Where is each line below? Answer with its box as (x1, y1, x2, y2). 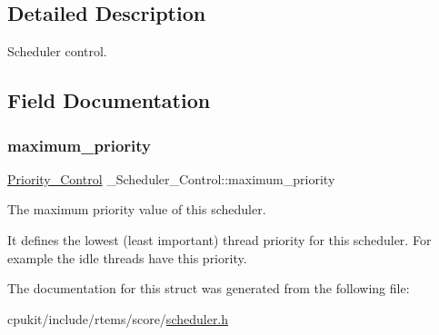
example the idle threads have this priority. (7, 248, 247, 267)
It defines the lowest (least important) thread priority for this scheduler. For (7, 230, 432, 249)
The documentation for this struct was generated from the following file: (7, 279, 410, 298)
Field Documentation (7, 86, 211, 114)
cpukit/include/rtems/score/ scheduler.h (7, 309, 229, 328)
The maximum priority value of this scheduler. (7, 200, 266, 219)
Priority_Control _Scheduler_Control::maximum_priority (7, 169, 335, 188)
